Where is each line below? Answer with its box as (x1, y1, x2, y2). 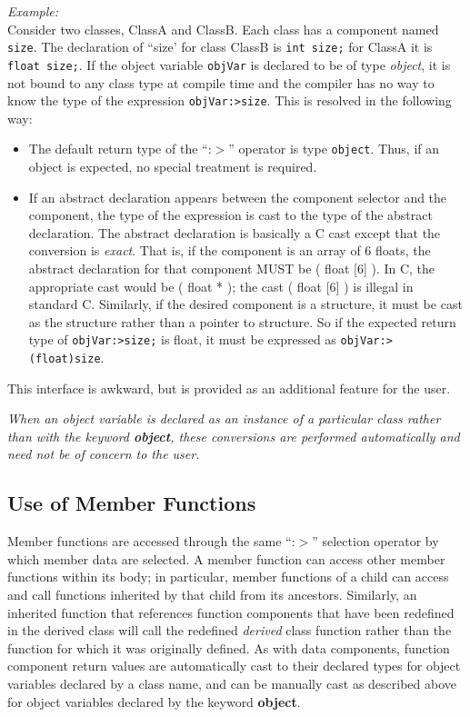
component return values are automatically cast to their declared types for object (7, 656, 461, 675)
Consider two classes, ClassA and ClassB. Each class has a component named (7, 19, 439, 38)
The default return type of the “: (28, 139, 212, 158)
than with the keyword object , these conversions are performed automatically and (7, 426, 460, 445)
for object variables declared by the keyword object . (7, 692, 301, 711)
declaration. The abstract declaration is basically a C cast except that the (28, 223, 441, 242)
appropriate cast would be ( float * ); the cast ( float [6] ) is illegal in (28, 276, 414, 295)
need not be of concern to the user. (7, 444, 200, 463)
